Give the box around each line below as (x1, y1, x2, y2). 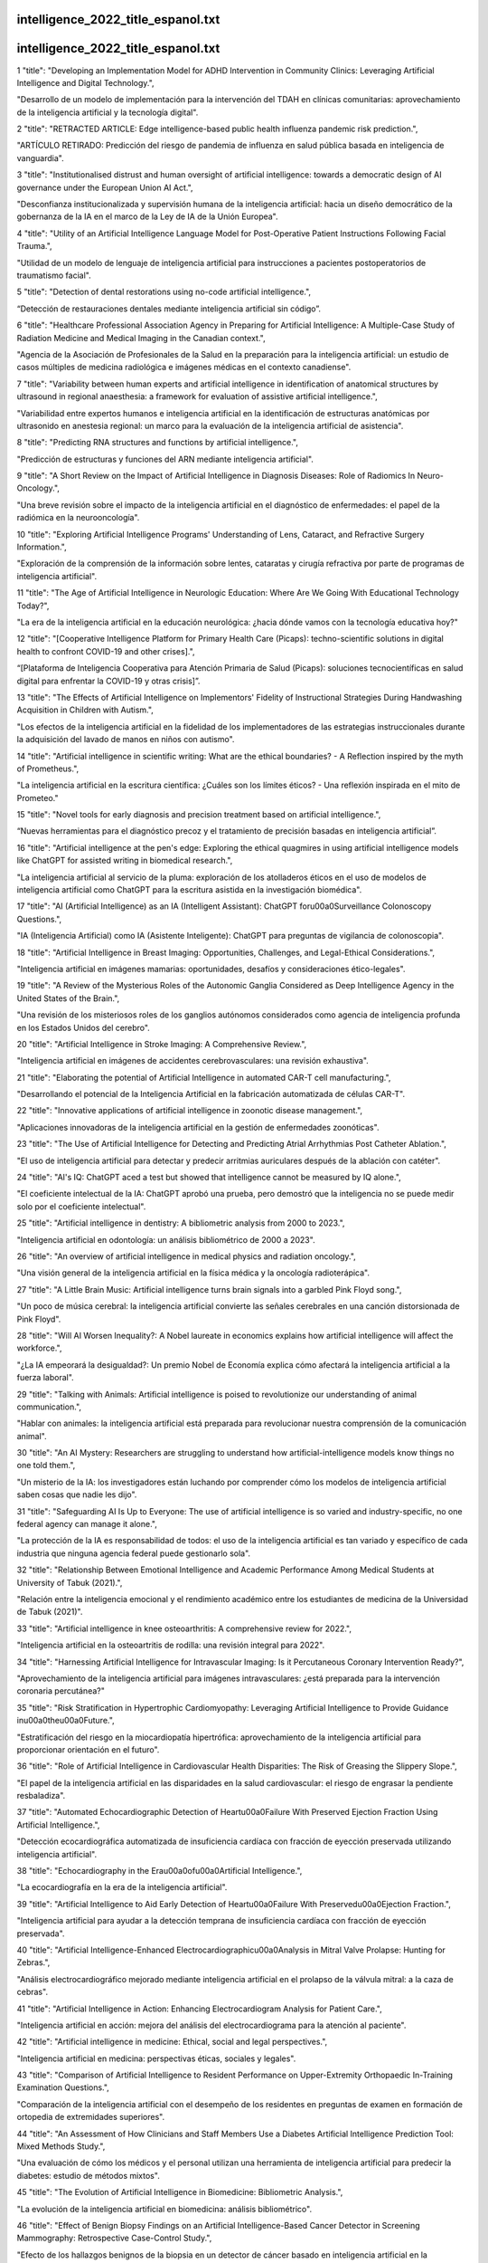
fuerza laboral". (16, 1372, 74, 1383)
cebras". (16, 1987, 49, 1998)
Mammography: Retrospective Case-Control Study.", (16, 2232, 212, 2244)
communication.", (16, 1401, 81, 1412)
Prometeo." (16, 792, 59, 803)
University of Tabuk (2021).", (16, 1577, 123, 1588)
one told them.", (16, 1460, 76, 1471)
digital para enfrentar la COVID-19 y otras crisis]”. (16, 675, 201, 686)
